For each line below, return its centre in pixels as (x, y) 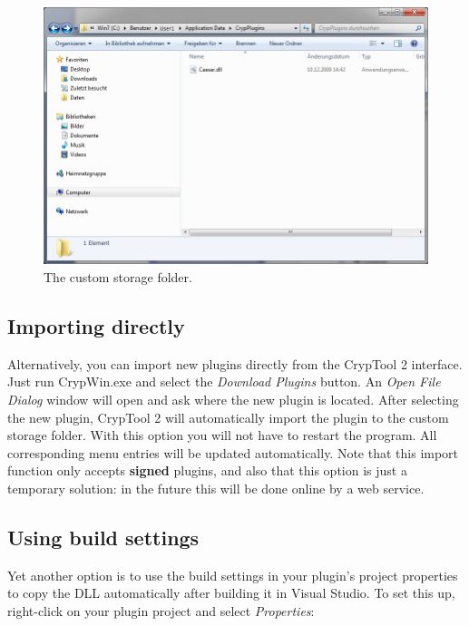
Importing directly (96, 325)
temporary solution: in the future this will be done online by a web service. (216, 488)
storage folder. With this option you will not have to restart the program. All (222, 435)
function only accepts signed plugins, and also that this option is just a (207, 470)
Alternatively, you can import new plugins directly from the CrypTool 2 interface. (235, 363)
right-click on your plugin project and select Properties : (161, 610)
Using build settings (103, 537)
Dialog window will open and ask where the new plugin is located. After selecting (233, 399)
